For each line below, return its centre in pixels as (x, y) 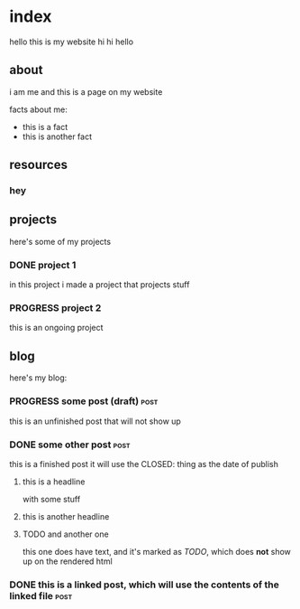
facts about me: (38, 109)
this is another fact (57, 136)
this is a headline (54, 482)
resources (38, 165)
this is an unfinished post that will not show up (95, 421)
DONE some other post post (70, 445)
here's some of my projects (60, 241)
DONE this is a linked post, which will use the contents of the (144, 585)
